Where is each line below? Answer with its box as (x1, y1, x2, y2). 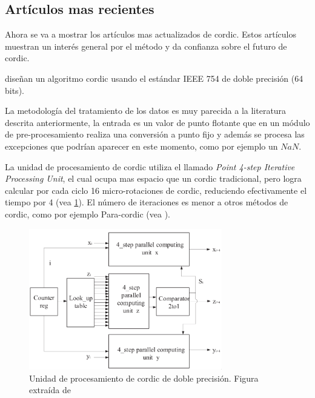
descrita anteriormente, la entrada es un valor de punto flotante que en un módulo (5, 116, 310, 128)
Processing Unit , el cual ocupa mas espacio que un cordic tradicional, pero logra (5, 172, 302, 185)
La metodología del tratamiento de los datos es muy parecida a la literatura (5, 104, 287, 117)
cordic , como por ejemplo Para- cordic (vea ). (5, 207, 170, 220)
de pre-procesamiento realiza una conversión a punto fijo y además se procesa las (5, 128, 305, 141)
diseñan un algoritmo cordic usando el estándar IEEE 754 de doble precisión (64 (5, 71, 303, 84)
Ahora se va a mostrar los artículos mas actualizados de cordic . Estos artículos (5, 28, 296, 41)
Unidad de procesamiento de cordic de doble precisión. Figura (29, 371, 259, 384)
